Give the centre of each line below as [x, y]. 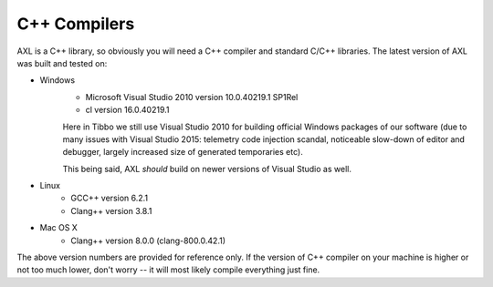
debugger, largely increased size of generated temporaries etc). [183, 152]
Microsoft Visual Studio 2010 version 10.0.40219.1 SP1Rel [192, 97]
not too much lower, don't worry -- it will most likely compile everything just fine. [168, 270]
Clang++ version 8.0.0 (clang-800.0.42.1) [148, 241]
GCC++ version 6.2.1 [110, 198]
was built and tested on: [62, 63]
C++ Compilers [76, 24]
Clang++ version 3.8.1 [111, 210]
